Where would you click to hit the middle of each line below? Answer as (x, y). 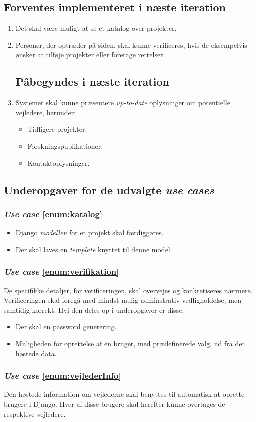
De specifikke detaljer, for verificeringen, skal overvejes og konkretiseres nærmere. (128, 290)
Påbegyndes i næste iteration (92, 82)
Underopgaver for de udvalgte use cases (109, 189)
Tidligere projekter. (57, 129)
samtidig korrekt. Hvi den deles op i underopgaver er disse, (94, 310)
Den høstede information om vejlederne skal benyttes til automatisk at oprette (124, 394)
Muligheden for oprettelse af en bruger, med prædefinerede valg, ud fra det (130, 343)
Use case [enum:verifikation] (62, 272)
